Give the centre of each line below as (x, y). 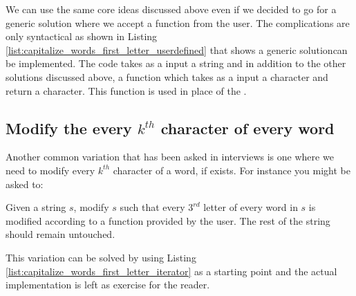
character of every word (247, 128)
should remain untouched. (60, 234)
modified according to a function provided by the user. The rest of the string (168, 220)
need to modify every (50, 170)
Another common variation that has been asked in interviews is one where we (170, 157)
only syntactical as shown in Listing (82, 36)
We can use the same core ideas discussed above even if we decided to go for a (171, 9)
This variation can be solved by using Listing (101, 257)
